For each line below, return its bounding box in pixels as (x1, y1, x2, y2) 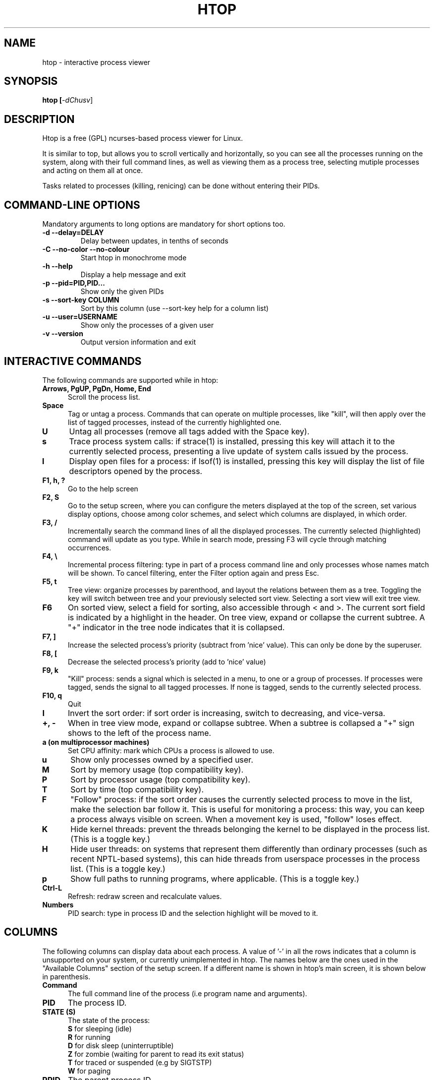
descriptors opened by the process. (69, 466, 203, 476)
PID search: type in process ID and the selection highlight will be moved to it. (68, 908, 318, 917)
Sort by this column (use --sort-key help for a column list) (80, 304, 269, 313)
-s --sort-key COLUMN (42, 296, 119, 304)
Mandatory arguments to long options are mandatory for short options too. (42, 220, 285, 229)
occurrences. (68, 543, 111, 552)
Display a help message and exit (80, 270, 186, 279)
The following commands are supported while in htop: (42, 375, 218, 384)
